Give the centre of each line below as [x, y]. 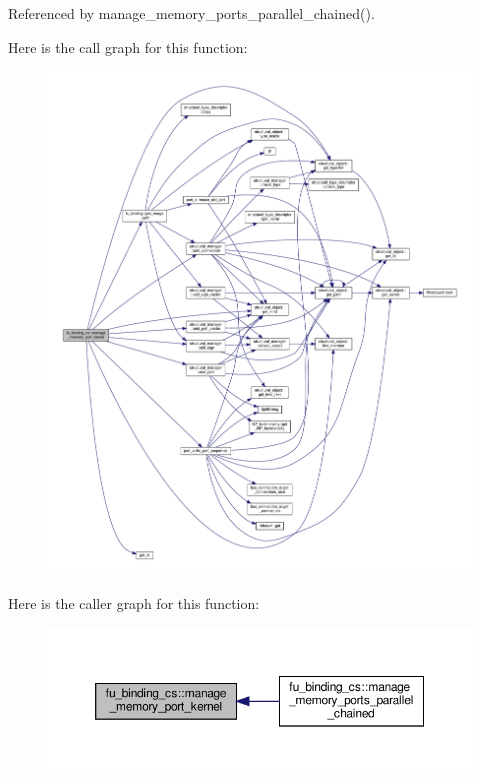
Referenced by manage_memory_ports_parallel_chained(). [191, 13]
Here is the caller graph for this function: [134, 603]
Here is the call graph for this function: [128, 46]
